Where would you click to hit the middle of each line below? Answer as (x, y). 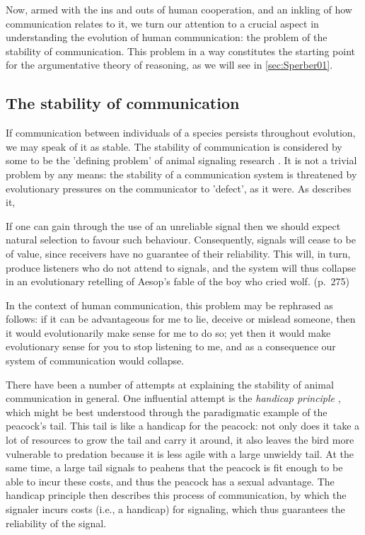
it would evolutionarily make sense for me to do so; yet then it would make (168, 332)
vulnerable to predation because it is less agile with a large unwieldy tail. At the (180, 453)
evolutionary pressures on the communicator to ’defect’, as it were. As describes (179, 188)
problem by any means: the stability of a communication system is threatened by (181, 174)
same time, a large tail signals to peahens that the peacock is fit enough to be (174, 467)
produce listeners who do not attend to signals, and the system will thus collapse (181, 267)
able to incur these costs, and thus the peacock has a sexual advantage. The (170, 481)
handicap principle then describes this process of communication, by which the (176, 495)
